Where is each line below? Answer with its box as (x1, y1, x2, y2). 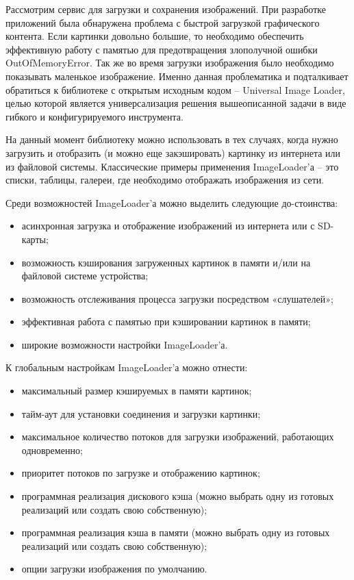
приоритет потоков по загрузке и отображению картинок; (21, 466, 260, 480)
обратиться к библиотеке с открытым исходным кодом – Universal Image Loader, (5, 82, 345, 97)
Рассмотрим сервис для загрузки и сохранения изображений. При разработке (5, 2, 326, 16)
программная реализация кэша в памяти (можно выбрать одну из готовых (21, 525, 330, 540)
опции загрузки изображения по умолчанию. (21, 562, 207, 576)
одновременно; (21, 442, 83, 457)
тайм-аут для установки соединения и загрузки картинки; (21, 406, 261, 420)
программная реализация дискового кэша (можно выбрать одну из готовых (21, 489, 334, 503)
